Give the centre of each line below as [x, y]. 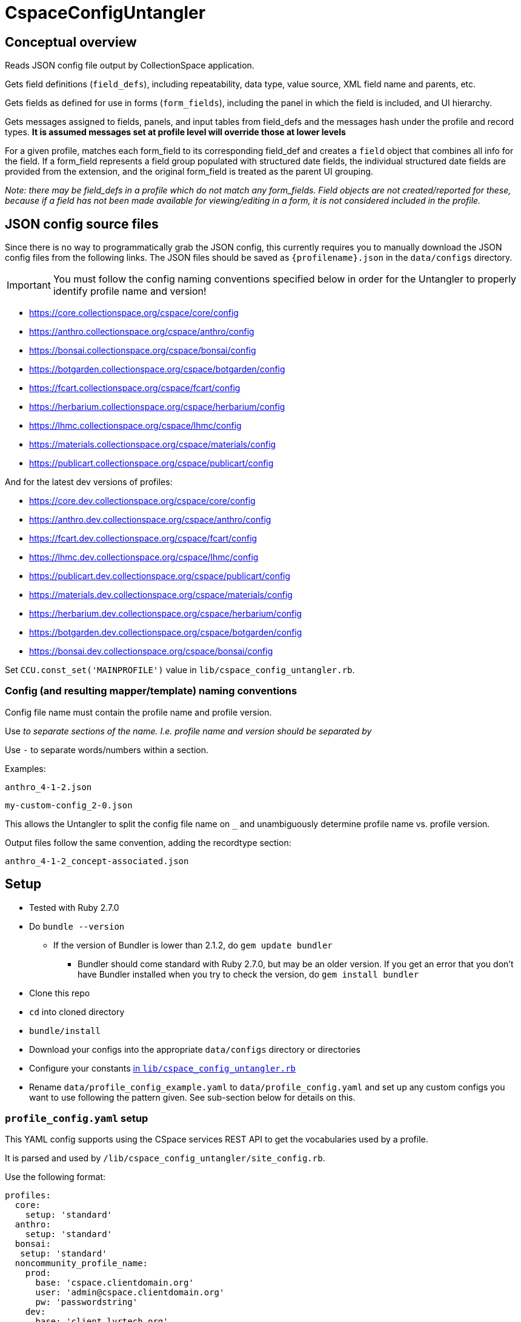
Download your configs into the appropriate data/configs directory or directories [195, 1049]
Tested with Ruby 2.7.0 [74, 907]
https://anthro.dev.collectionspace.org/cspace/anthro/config [150, 520]
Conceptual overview [71, 42]
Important [29, 285]
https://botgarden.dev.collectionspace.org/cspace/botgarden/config [166, 632]
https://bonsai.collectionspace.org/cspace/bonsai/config [143, 351]
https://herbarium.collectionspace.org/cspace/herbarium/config [157, 407]
